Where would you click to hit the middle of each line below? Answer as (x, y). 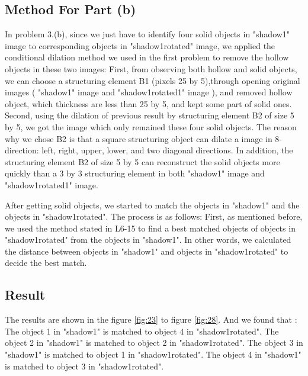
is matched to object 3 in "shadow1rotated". (84, 366)
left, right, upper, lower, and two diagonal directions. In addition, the (167, 150)
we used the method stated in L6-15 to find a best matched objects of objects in (150, 228)
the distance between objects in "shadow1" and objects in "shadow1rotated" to (147, 251)
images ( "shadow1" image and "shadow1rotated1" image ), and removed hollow (149, 92)
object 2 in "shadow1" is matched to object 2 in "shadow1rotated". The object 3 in (154, 343)
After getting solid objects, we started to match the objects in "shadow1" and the (152, 205)
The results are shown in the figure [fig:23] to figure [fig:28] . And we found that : (151, 319)
